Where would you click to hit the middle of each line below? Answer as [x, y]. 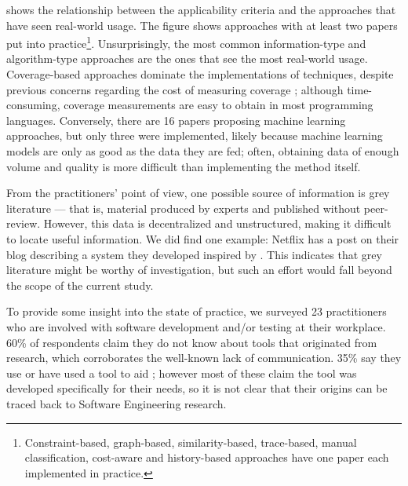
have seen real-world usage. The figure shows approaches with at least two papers [202, 25]
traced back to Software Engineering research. [117, 403]
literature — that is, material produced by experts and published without [184, 208]
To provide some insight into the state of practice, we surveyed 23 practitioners [197, 311]
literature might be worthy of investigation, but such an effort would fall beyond [199, 270]
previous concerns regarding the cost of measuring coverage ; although [175, 89]
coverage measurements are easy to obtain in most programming [219, 105]
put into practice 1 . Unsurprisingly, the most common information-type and [186, 42]
